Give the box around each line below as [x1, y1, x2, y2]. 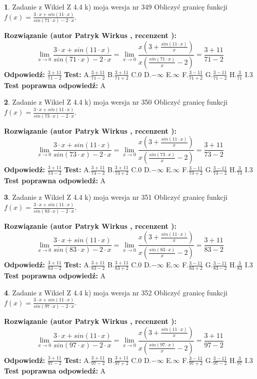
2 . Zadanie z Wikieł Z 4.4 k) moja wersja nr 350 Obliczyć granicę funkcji [4, 97, 227, 107]
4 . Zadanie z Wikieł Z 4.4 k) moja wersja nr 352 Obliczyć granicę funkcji [4, 287, 227, 297]
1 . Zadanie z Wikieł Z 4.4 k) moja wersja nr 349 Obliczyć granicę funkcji [4, 2, 227, 12]
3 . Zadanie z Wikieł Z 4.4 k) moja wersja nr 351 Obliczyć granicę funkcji [4, 192, 227, 202]
